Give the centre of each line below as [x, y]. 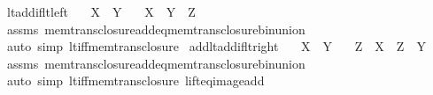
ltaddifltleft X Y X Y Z [101, 11]
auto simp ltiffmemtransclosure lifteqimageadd [135, 80]
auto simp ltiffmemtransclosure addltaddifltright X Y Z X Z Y [216, 46]
